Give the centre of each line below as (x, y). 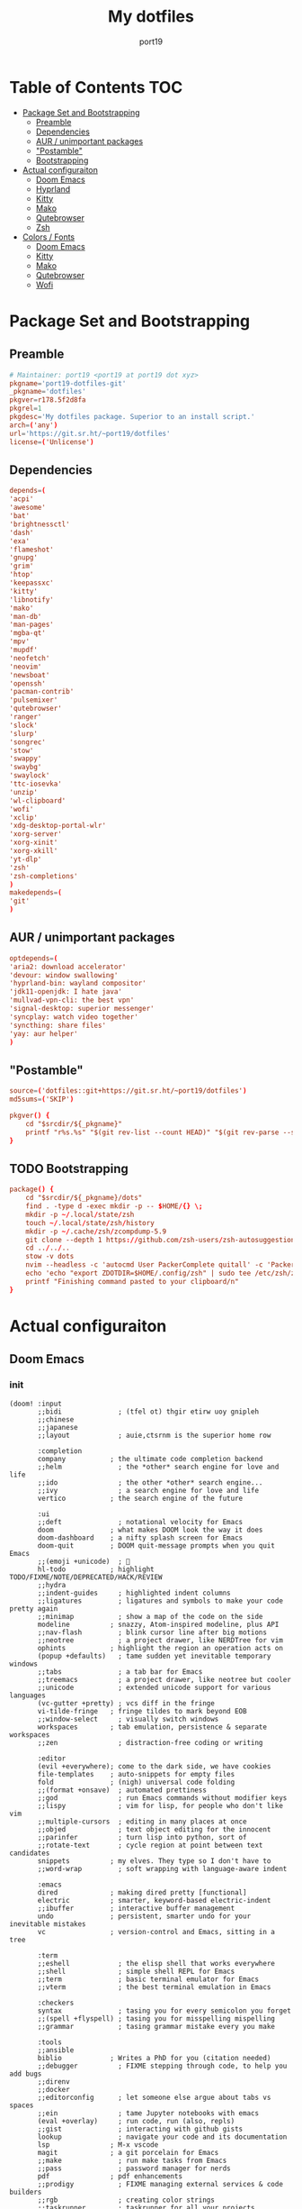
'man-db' (26, 616)
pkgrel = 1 (26, 409)
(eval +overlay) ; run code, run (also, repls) (136, 2121)
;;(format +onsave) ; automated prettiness (122, 1790)
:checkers (56, 2003)
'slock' (24, 725)
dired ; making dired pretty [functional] (142, 1892)
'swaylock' (30, 776)
